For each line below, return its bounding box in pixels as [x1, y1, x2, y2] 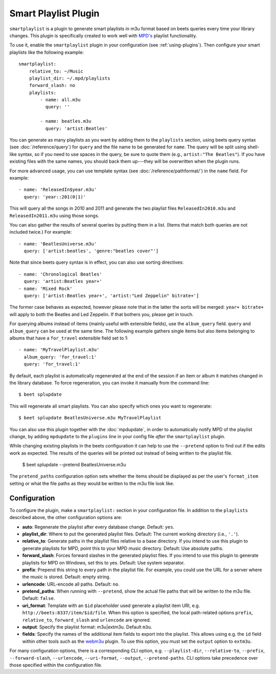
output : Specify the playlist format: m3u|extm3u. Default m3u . [22, 624, 152, 630]
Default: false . [22, 595, 55, 601]
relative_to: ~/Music [29, 68, 84, 74]
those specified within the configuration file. [9, 662, 102, 668]
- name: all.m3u [40, 97, 81, 103]
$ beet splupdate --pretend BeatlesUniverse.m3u [22, 462, 126, 468]
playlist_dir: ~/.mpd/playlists [29, 75, 110, 81]
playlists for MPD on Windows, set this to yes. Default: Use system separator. [22, 559, 185, 566]
